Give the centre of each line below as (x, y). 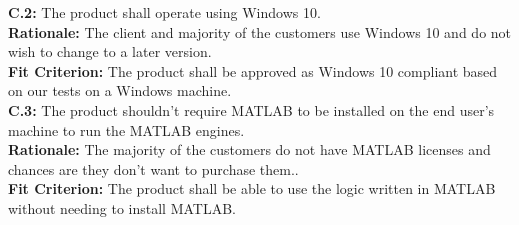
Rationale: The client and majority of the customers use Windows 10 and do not (260, 31)
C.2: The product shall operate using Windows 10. (164, 12)
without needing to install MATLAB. (122, 207)
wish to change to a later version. (110, 51)
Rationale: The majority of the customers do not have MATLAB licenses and (249, 149)
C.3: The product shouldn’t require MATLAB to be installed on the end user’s (251, 109)
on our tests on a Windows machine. (120, 90)
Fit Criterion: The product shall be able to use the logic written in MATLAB (252, 188)
